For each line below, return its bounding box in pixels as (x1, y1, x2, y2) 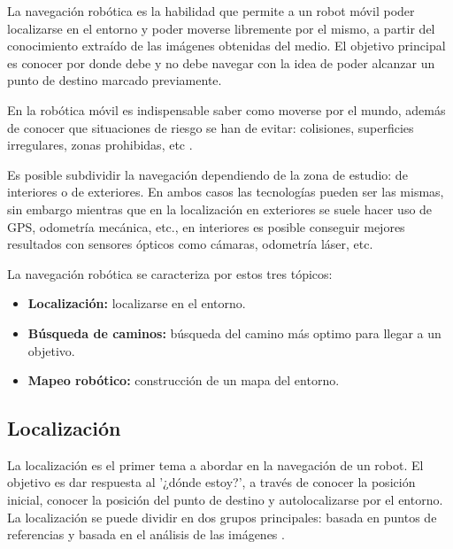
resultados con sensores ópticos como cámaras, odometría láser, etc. (7, 235, 373, 253)
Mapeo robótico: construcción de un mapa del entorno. (27, 371, 340, 390)
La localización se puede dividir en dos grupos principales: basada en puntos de (7, 507, 437, 526)
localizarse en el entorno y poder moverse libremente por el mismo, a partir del (7, 19, 435, 37)
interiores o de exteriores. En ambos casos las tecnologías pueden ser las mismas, (7, 182, 444, 201)
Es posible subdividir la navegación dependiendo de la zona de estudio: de (7, 165, 408, 183)
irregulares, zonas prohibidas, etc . (7, 135, 193, 154)
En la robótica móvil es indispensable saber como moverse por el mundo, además (7, 100, 446, 119)
